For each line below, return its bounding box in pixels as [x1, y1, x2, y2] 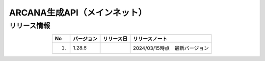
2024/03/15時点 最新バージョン [132, 45, 209, 52]
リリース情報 [9, 21, 51, 30]
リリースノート [132, 35, 167, 42]
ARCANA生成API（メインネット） [9, 7, 147, 18]
